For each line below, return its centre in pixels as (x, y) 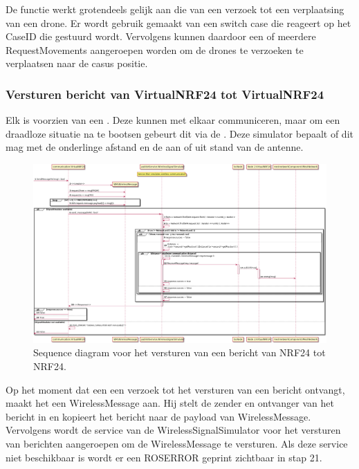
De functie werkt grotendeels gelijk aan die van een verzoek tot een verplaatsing (175, 9)
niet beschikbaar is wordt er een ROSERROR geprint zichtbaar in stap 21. (164, 457)
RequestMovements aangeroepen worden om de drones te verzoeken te (155, 49)
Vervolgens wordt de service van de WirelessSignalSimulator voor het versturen (173, 430)
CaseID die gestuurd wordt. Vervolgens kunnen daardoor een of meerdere (161, 36)
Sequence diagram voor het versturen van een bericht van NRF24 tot (179, 352)
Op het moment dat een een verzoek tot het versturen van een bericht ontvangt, (175, 389)
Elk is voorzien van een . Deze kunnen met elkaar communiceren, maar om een (173, 120)
